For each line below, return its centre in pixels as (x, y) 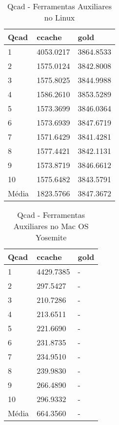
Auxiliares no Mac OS (51, 226)
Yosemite (51, 237)
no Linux (59, 17)
